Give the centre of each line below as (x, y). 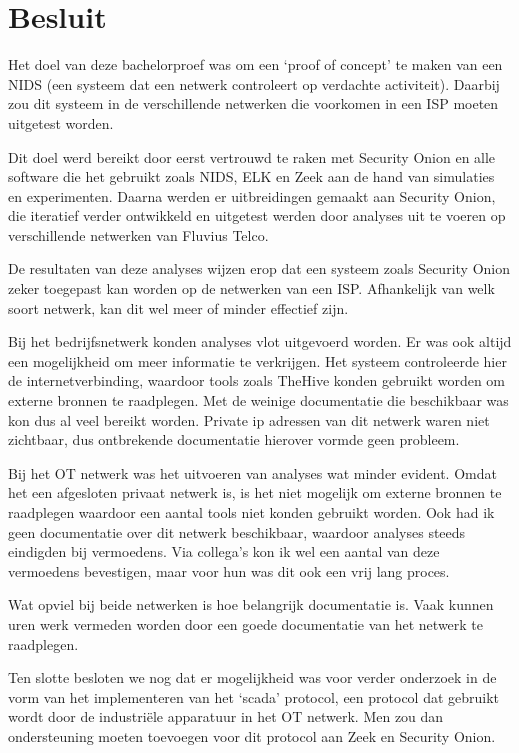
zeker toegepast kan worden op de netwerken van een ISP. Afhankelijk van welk (251, 288)
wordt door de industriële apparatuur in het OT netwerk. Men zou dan (226, 716)
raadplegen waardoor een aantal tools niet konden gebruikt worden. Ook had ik (251, 512)
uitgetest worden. (61, 122)
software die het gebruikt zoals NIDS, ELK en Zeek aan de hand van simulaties (251, 176)
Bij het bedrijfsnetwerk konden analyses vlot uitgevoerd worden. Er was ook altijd (260, 341)
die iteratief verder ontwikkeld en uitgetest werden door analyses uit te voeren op (257, 215)
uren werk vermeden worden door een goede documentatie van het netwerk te (246, 623)
